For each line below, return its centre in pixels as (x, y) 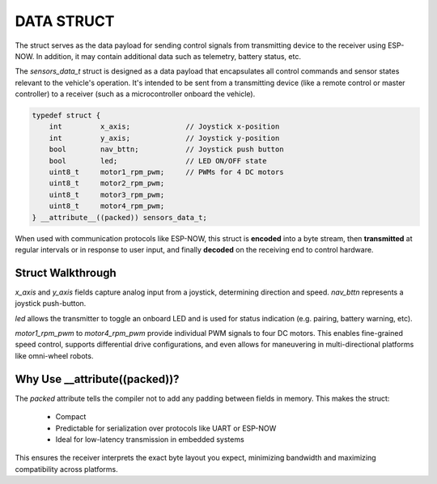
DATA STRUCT (65, 21)
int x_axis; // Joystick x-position (164, 127)
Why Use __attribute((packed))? (97, 379)
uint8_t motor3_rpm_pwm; (107, 195)
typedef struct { (66, 116)
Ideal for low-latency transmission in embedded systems (150, 439)
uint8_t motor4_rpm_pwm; (107, 206)
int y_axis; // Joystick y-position (164, 138)
